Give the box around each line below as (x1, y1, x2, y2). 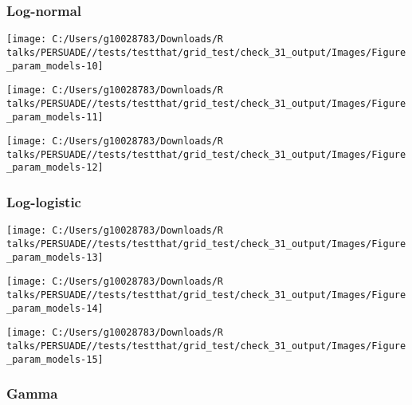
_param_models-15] (6, 353, 104, 365)
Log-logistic (6, 192, 81, 212)
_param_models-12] (6, 162, 104, 174)
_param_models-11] (6, 111, 104, 123)
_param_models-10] (6, 60, 104, 72)
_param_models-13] (6, 251, 104, 263)
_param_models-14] (6, 302, 104, 314)
